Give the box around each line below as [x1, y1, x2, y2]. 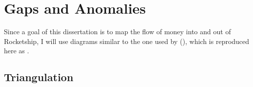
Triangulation [4, 69, 74, 85]
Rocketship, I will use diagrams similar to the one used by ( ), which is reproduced [4, 36, 250, 46]
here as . [4, 45, 29, 56]
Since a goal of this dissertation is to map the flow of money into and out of [4, 26, 231, 37]
